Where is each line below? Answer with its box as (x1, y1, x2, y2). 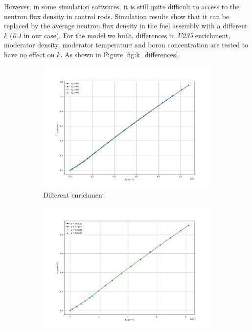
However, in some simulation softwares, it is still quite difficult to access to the (4, 1, 240, 11)
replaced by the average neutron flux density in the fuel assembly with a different (4, 21, 248, 31)
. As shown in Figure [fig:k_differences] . (60, 49, 180, 59)
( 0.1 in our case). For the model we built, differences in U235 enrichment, (9, 30, 230, 40)
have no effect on (4, 49, 55, 59)
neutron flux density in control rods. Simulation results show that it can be (4, 11, 229, 21)
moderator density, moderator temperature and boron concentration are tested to (4, 40, 249, 50)
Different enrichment (43, 189, 105, 199)
